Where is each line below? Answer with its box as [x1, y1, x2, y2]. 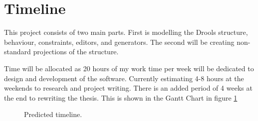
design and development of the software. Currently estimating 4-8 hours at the [4, 73, 244, 83]
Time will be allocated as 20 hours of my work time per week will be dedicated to [4, 63, 254, 73]
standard [4, 46, 31, 57]
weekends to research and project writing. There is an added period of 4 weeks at [4, 83, 253, 93]
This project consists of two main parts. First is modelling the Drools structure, [4, 27, 248, 37]
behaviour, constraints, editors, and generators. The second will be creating [4, 36, 235, 47]
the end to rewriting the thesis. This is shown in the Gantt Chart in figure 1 [4, 92, 238, 103]
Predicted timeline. [24, 109, 82, 120]
